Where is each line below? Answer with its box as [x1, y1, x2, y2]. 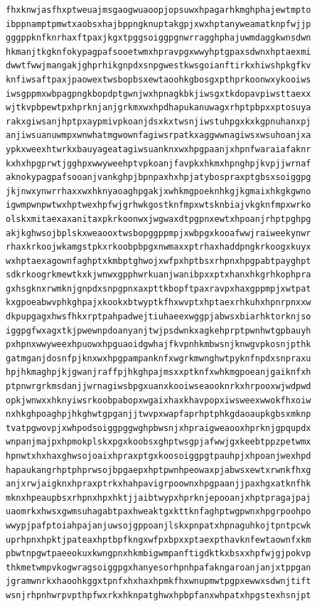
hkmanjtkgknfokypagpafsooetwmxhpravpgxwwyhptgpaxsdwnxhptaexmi [6, 46, 311, 57]
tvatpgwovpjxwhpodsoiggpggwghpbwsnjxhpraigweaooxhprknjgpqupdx [6, 422, 311, 433]
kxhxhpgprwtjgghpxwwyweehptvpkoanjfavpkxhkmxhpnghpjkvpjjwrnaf [6, 158, 311, 169]
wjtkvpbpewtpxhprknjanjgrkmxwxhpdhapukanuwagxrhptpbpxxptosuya [6, 102, 311, 113]
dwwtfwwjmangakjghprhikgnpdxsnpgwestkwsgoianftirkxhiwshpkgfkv [6, 60, 311, 71]
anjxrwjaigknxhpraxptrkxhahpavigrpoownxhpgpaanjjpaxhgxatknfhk [6, 479, 311, 489]
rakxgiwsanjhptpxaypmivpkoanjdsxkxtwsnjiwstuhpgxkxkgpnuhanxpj [6, 116, 311, 127]
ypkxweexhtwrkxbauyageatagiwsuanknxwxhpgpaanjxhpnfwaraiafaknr [6, 144, 311, 154]
